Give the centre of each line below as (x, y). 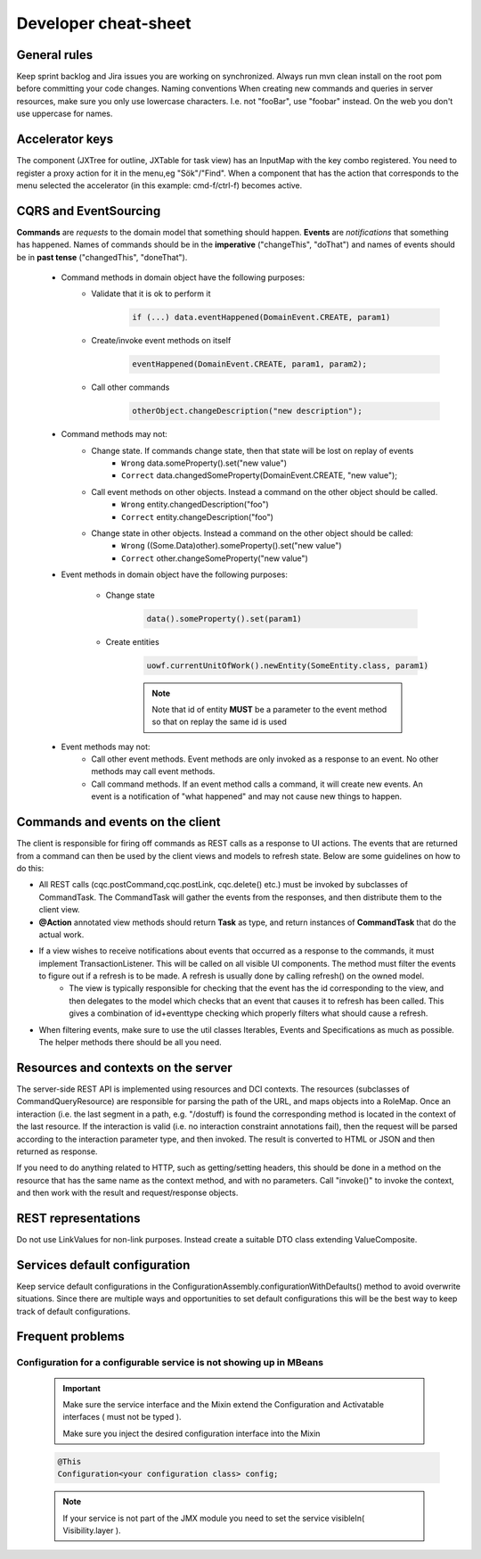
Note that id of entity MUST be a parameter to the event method (269, 709)
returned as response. (57, 1151)
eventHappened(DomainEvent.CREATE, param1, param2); (250, 364)
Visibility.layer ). (92, 1530)
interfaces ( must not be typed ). (122, 1417)
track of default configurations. (73, 1311)
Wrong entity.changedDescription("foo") (195, 505)
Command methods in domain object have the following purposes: (183, 277)
